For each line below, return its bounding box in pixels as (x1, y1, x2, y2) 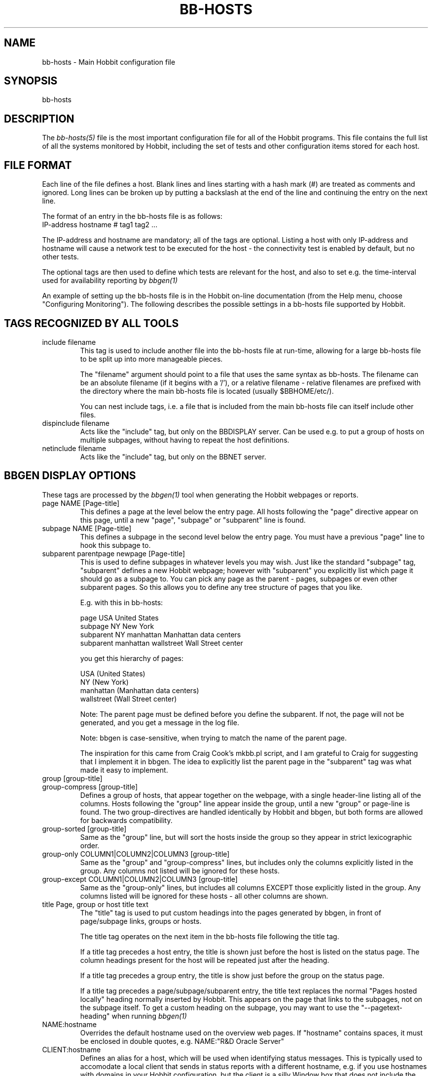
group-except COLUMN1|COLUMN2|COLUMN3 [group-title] (42, 874, 238, 883)
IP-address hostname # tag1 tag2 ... (42, 220, 158, 229)
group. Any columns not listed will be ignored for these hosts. (80, 866, 280, 875)
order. (80, 841, 100, 850)
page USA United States (80, 613, 159, 622)
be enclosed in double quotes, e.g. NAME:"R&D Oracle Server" (80, 1036, 285, 1045)
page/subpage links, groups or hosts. (80, 916, 202, 925)
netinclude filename (42, 444, 107, 453)
